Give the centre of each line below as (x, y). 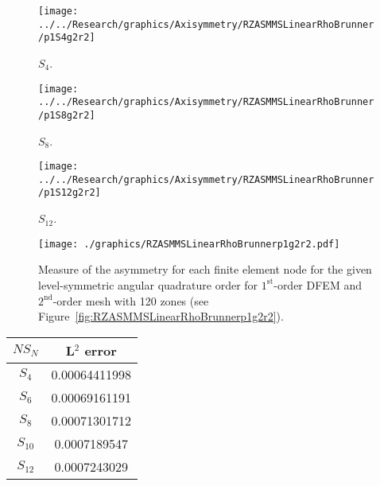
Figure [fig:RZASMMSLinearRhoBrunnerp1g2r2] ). (161, 316)
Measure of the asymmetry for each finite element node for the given (205, 269)
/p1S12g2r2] (70, 193)
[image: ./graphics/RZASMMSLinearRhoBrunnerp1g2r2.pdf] (189, 244)
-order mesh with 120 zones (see (131, 300)
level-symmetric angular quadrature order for (148, 284)
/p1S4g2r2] (67, 38)
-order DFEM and (318, 284)
